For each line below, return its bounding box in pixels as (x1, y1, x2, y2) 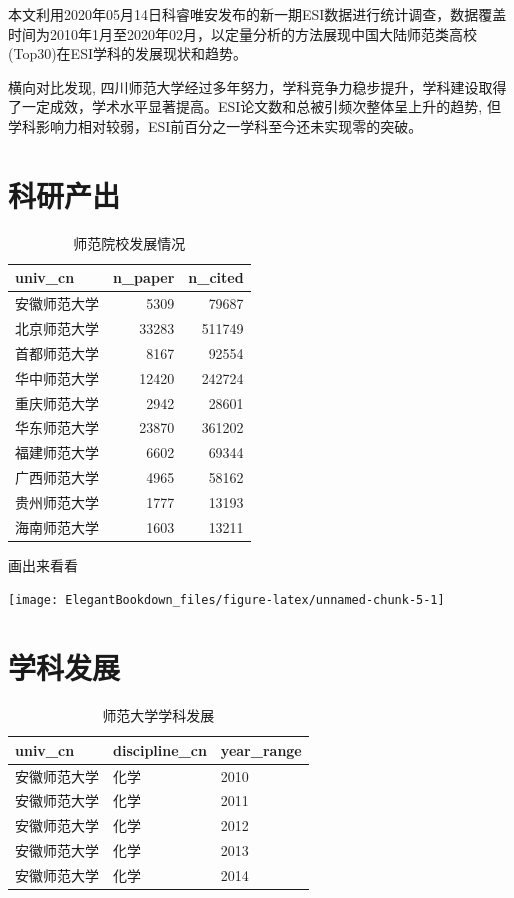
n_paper (113, 267, 175, 288)
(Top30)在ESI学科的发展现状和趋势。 (8, 43, 247, 64)
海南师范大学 (15, 516, 99, 537)
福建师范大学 (15, 442, 99, 463)
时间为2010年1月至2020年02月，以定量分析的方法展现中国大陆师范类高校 (8, 23, 477, 44)
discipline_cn (113, 739, 207, 760)
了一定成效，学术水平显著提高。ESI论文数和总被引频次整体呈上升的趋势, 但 (8, 96, 501, 117)
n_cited (188, 267, 244, 288)
